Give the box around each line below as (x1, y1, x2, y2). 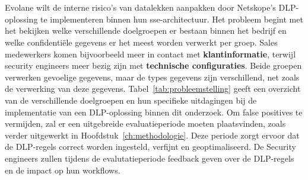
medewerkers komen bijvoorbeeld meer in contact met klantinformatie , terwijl (5, 47, 296, 60)
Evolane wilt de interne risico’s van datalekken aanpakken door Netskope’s (5, 1, 276, 14)
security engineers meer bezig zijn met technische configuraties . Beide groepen (5, 59, 302, 72)
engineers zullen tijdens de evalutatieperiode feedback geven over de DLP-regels (5, 152, 294, 164)
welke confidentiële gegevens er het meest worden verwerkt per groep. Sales (5, 36, 278, 48)
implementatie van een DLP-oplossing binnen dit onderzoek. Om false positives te (5, 105, 303, 118)
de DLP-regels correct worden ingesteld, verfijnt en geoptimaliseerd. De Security (5, 140, 296, 153)
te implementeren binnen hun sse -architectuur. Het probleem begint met (40, 12, 303, 25)
